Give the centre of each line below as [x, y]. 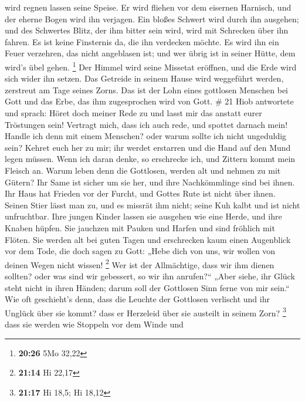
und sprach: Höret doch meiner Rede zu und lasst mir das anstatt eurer [133, 113]
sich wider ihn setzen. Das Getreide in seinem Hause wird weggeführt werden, [144, 78]
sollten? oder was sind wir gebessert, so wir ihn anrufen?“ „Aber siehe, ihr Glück [150, 276]
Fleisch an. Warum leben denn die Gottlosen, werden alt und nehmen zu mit [143, 170]
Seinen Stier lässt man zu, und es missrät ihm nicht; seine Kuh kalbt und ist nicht [152, 205]
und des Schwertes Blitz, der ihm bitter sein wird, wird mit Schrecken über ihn [147, 30]
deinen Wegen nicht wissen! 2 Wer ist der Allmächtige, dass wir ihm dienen [140, 264]
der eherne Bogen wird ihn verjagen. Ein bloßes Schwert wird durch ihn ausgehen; [152, 18]
